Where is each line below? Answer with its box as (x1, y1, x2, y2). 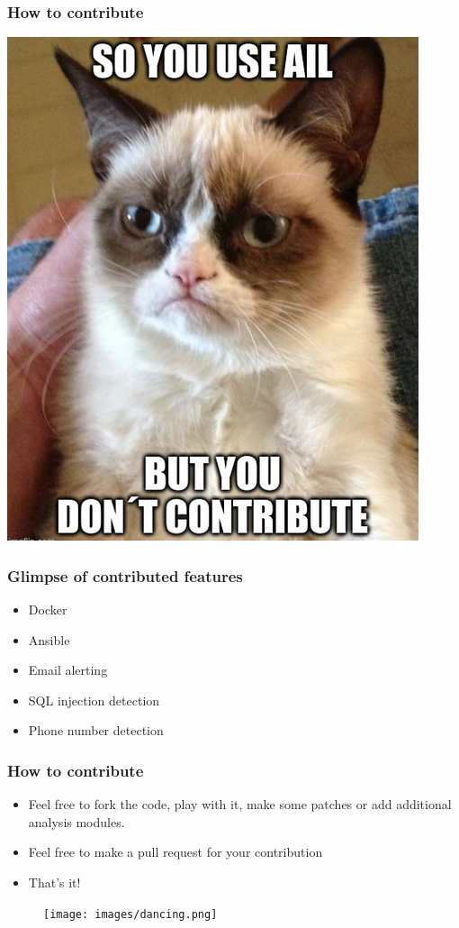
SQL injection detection (28, 690, 160, 709)
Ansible (28, 630, 70, 649)
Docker (28, 600, 67, 619)
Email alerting (28, 660, 108, 679)
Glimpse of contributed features (7, 564, 243, 587)
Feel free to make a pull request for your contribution (28, 842, 323, 861)
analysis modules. (28, 812, 125, 831)
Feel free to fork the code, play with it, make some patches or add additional (28, 795, 452, 814)
